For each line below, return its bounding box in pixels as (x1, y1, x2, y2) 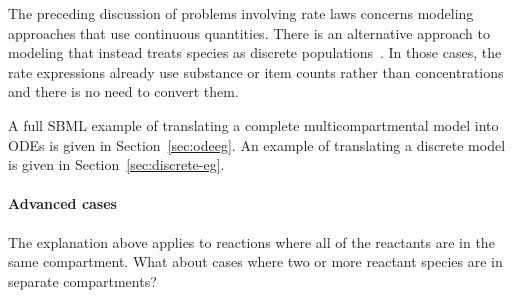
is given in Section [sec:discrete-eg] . (8, 154, 225, 175)
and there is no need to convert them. (8, 81, 239, 102)
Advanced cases (8, 193, 117, 214)
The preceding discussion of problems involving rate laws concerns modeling (8, 3, 474, 23)
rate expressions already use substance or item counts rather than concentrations (8, 61, 504, 82)
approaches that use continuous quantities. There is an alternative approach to (8, 22, 490, 43)
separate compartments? (8, 270, 157, 291)
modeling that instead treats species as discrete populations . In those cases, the (8, 42, 502, 63)
